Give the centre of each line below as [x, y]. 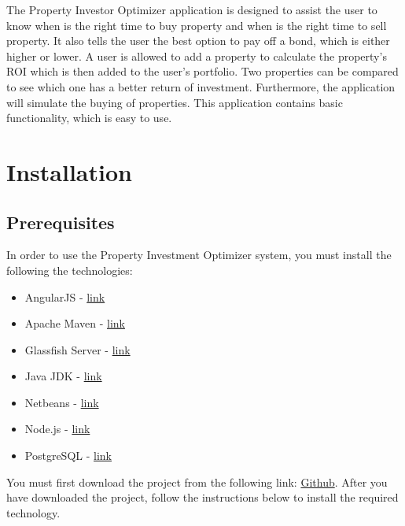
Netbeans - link [62, 402]
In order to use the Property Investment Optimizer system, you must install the [199, 255]
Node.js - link [57, 429]
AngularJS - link [65, 296]
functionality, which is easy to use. [89, 118]
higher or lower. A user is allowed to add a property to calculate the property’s [197, 56]
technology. [33, 512]
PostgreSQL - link [68, 456]
